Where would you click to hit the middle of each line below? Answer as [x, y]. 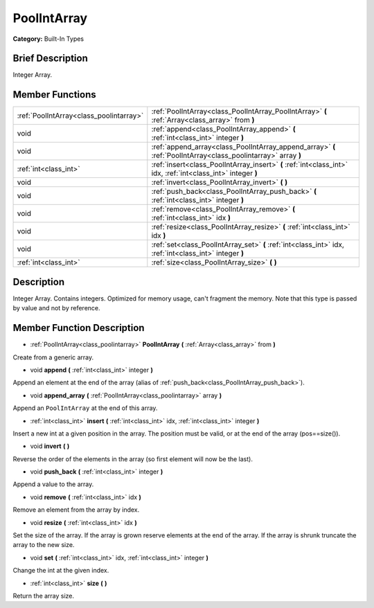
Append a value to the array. [53, 484]
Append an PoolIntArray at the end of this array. [85, 408]
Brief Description [50, 59]
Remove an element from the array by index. [76, 510]
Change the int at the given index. [61, 571]
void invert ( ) [50, 446]
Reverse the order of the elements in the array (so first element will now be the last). [133, 459]
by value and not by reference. [56, 308]
